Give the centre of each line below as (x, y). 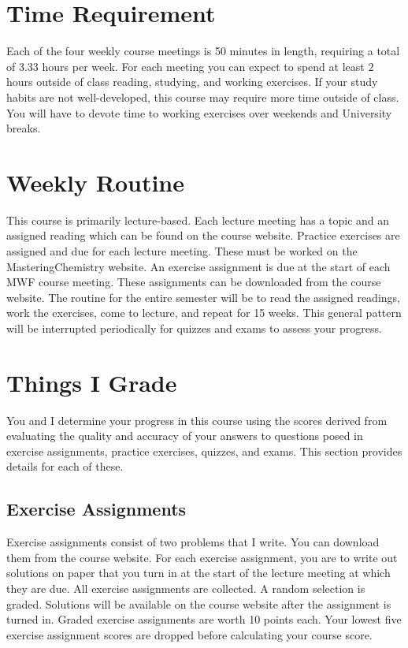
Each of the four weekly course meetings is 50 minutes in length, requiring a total (203, 51)
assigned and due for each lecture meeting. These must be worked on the (182, 251)
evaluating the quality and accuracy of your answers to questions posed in (185, 436)
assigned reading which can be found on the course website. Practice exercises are (203, 235)
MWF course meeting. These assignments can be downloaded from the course (194, 282)
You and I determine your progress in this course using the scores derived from (197, 420)
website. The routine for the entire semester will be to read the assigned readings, (203, 297)
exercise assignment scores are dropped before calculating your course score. (189, 634)
